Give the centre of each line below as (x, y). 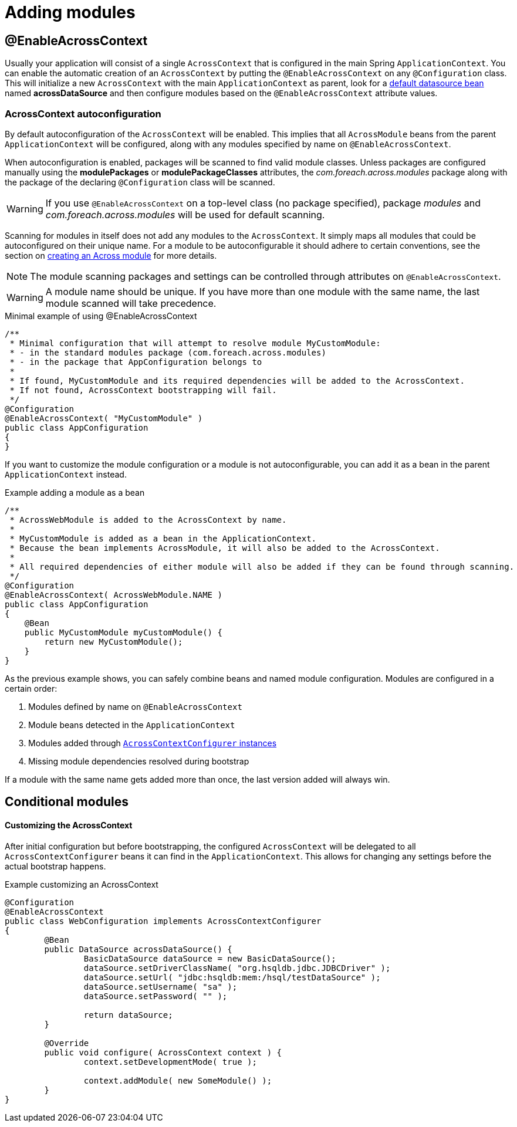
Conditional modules (67, 802)
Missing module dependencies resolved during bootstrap (139, 761)
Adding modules (70, 12)
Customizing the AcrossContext (69, 825)
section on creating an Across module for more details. (111, 255)
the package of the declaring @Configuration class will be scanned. (140, 182)
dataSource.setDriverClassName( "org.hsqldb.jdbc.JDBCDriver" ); (237, 968)
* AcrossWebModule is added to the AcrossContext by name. (148, 519)
